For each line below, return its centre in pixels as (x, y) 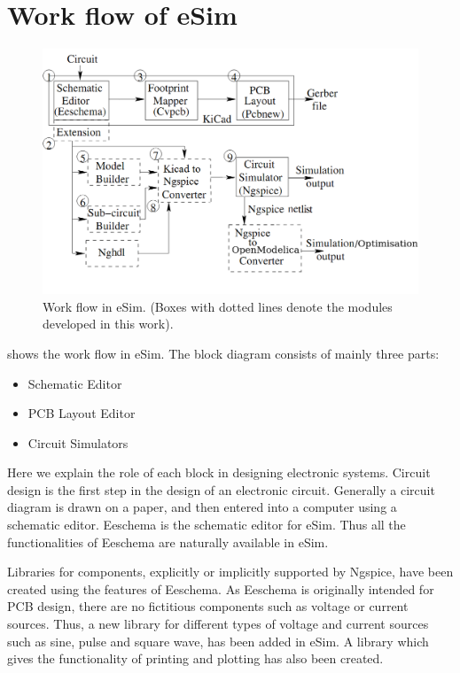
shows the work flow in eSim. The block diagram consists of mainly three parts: (223, 353)
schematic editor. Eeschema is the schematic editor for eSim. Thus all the (207, 525)
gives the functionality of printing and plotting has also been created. (195, 658)
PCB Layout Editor (82, 413)
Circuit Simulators (78, 442)
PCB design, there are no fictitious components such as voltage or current (208, 606)
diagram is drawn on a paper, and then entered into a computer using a (202, 507)
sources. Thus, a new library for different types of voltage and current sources (218, 624)
